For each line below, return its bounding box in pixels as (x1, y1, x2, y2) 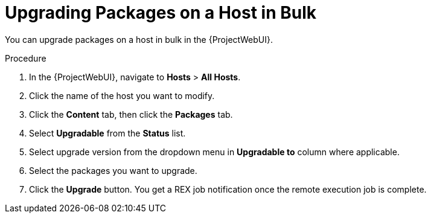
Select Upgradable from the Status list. (29, 127, 186, 138)
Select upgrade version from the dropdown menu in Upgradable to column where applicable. (29, 146, 400, 157)
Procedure (5, 53, 46, 63)
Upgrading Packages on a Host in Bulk (5, 2, 317, 23)
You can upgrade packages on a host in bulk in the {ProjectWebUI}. (5, 34, 273, 45)
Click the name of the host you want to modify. (29, 90, 215, 101)
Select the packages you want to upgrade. (29, 165, 197, 176)
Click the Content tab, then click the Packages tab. (29, 109, 233, 120)
